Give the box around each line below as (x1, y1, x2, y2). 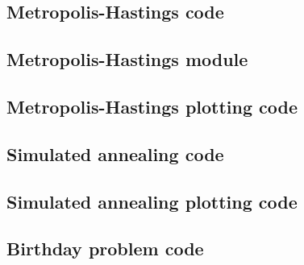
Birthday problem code (6, 236, 204, 261)
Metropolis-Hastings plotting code (6, 93, 298, 118)
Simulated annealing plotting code (6, 188, 298, 213)
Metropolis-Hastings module (6, 47, 248, 72)
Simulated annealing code (6, 141, 224, 166)
